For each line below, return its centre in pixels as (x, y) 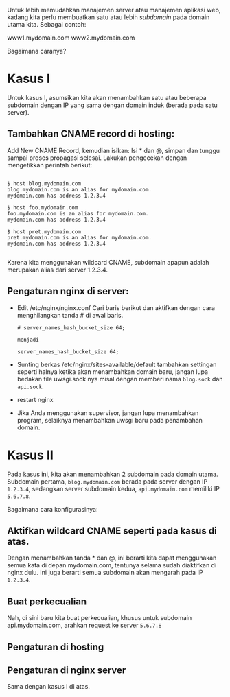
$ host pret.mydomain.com (44, 232)
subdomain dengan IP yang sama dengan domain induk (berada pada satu (112, 105)
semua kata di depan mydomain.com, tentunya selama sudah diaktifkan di (112, 565)
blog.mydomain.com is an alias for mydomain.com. (80, 189)
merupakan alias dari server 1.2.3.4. (58, 270)
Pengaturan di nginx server (67, 670)
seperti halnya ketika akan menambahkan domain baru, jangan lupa (112, 371)
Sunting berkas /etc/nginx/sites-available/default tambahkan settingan (117, 364)
